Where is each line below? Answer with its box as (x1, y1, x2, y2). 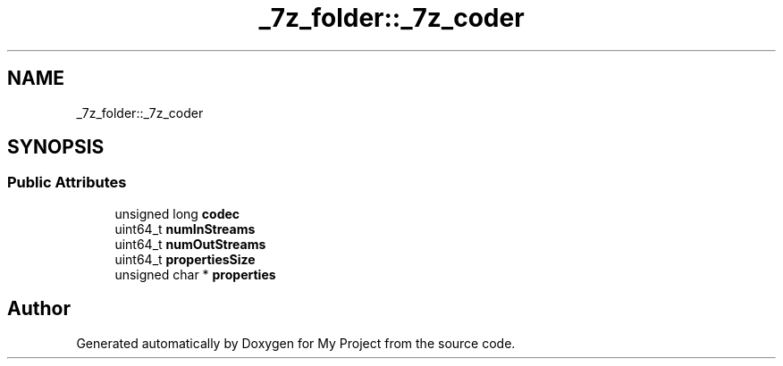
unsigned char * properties (114, 266, 276, 282)
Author (7, 297, 71, 320)
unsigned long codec (114, 205, 240, 221)
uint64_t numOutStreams (114, 236, 266, 252)
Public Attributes (7, 173, 127, 192)
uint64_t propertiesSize (114, 251, 256, 267)
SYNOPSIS (7, 136, 105, 159)
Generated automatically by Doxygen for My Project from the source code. (76, 335, 516, 351)
